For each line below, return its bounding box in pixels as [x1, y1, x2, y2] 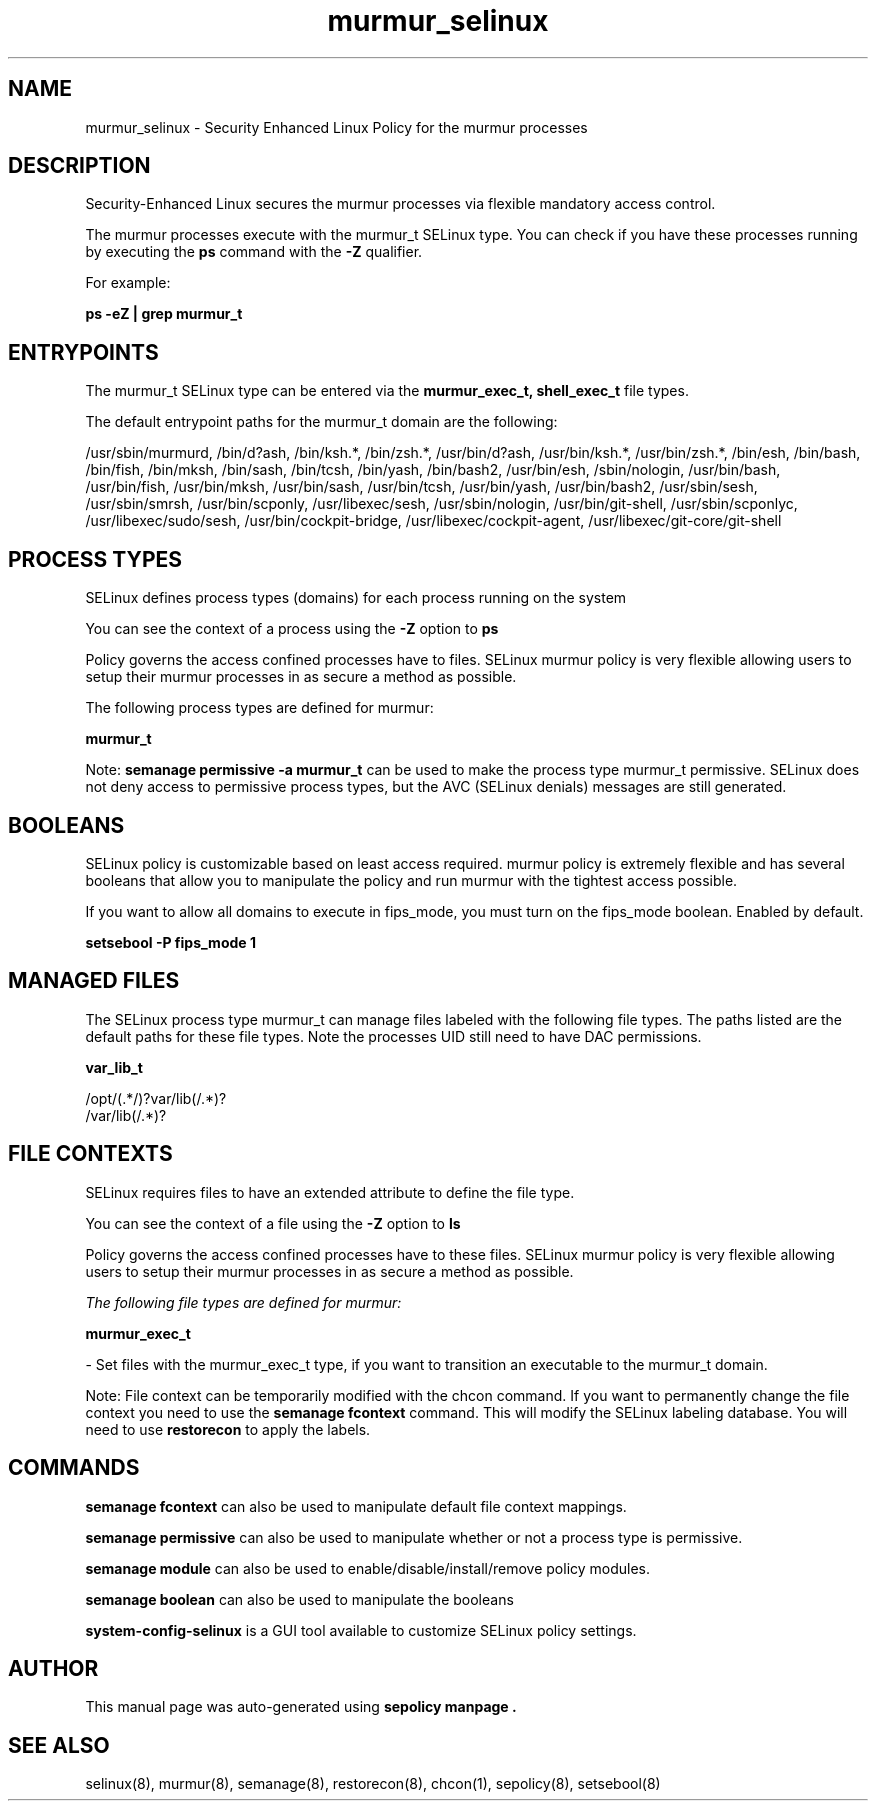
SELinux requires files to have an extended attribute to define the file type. [85, 1183, 575, 1201]
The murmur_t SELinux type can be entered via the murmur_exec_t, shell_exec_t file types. [85, 382, 689, 400]
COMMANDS [8, 1455, 140, 1481]
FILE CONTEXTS [8, 1141, 173, 1167]
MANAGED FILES [8, 968, 180, 994]
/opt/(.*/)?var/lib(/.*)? [85, 1089, 227, 1107]
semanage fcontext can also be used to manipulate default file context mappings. [85, 1497, 627, 1515]
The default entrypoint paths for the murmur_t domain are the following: [85, 413, 558, 431]
